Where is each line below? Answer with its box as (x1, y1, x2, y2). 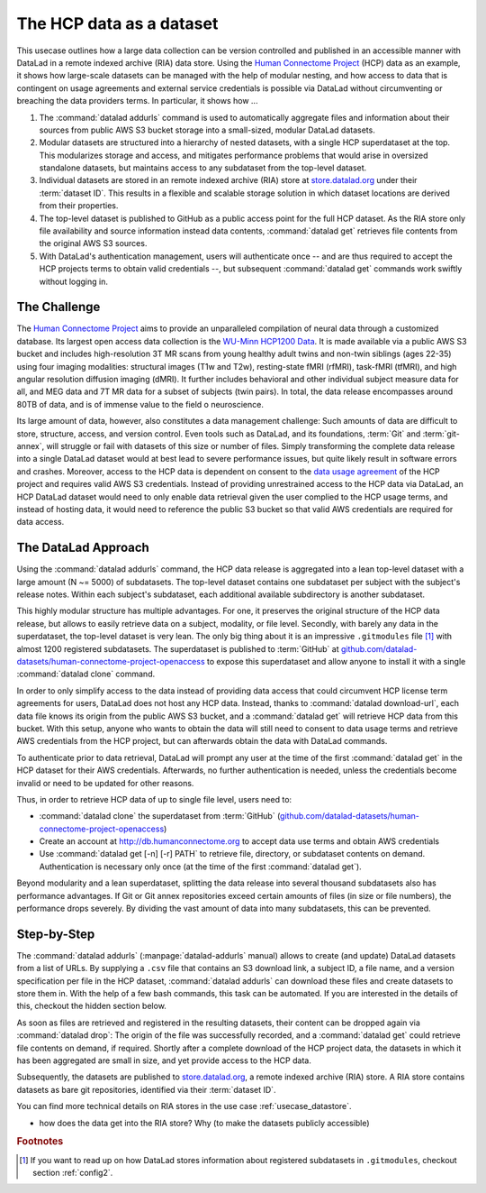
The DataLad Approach (16, 540, 150, 555)
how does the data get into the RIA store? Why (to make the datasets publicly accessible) (39, 1117, 370, 1128)
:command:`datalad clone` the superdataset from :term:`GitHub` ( (39, 811, 281, 821)
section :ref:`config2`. (32, 1168, 113, 1179)
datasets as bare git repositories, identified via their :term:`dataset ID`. (16, 1084, 276, 1095)
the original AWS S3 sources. (39, 238, 148, 249)
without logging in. (39, 276, 108, 287)
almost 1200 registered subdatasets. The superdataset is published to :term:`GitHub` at (16, 643, 339, 654)
